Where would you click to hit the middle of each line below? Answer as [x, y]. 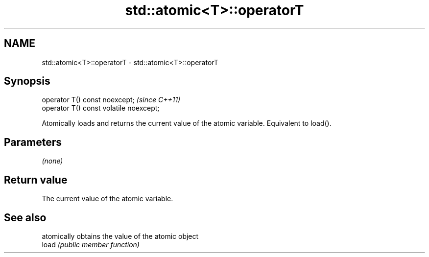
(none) [52, 161]
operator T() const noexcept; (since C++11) [111, 100]
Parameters [33, 142]
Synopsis [27, 81]
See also [25, 217]
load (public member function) [91, 244]
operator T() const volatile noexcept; [101, 108]
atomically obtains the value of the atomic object [120, 236]
